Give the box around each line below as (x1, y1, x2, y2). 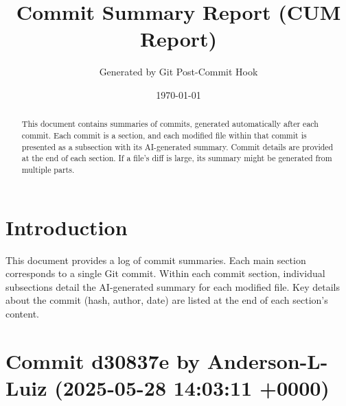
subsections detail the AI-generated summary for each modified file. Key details (5, 279, 340, 294)
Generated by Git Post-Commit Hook (99, 64, 258, 79)
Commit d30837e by (5, 346, 200, 374)
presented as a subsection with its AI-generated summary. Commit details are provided (21, 141, 334, 152)
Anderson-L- (207, 346, 328, 374)
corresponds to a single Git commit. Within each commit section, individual (5, 266, 325, 280)
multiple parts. (21, 163, 75, 175)
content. (5, 306, 39, 320)
